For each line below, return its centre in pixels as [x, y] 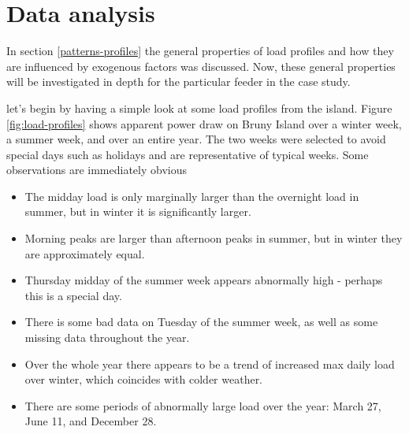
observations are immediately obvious [97, 170]
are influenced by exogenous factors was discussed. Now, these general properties [201, 66]
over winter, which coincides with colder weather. [144, 379]
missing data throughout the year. [107, 338]
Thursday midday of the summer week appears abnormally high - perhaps [204, 280]
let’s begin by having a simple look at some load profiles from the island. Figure [199, 108]
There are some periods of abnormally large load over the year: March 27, [203, 405]
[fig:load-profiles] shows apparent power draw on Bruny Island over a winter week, [204, 123]
